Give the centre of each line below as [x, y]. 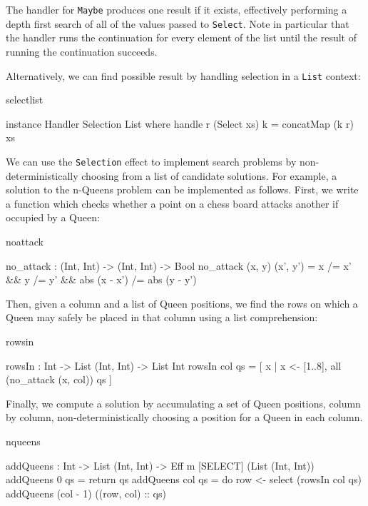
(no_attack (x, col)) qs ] [59, 379]
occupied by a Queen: [53, 217]
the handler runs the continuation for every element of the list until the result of [182, 37]
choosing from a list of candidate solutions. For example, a [209, 175]
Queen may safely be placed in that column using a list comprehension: [162, 317]
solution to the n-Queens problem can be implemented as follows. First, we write [182, 189]
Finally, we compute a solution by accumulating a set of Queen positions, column [183, 403]
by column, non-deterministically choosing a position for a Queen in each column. [184, 417]
